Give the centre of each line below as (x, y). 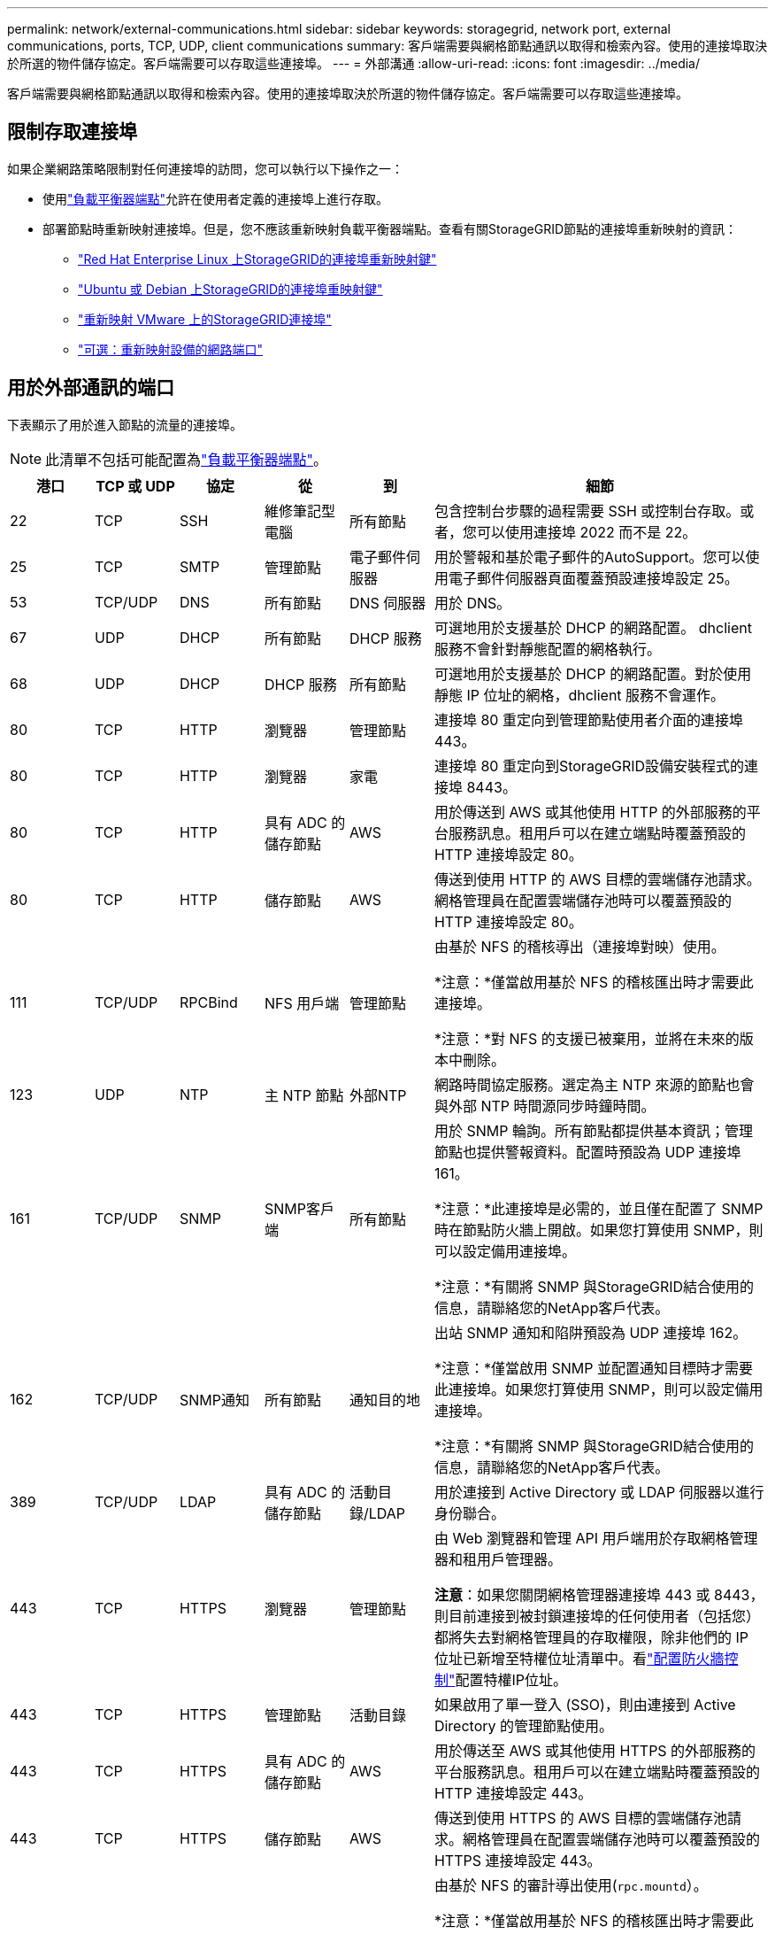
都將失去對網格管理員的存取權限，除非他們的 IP (591, 1637)
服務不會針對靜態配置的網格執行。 (547, 649)
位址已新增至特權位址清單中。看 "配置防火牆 (579, 1658)
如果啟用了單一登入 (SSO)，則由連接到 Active (585, 1704)
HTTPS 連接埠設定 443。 (518, 1860)
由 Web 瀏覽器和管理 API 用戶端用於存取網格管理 (596, 1538)
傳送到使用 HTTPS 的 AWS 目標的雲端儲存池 (581, 1818)
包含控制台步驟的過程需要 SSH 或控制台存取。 (587, 511)
